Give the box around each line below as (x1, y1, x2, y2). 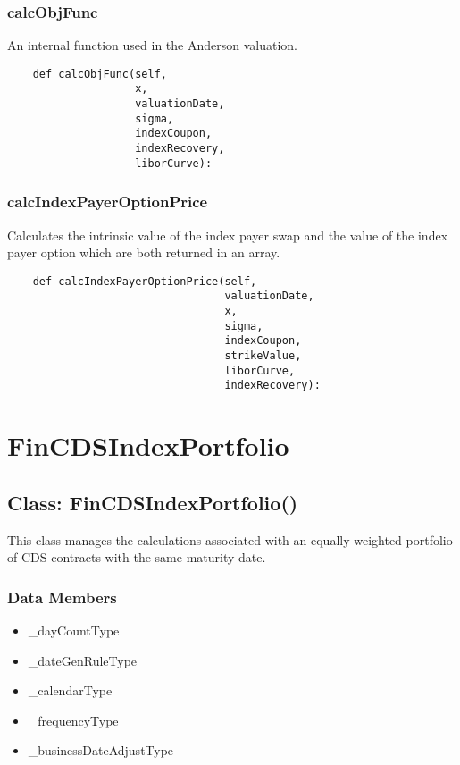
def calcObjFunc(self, (32, 67, 167, 80)
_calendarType (28, 681, 113, 700)
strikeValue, (224, 349, 302, 363)
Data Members (7, 585, 117, 608)
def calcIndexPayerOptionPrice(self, (32, 274, 257, 288)
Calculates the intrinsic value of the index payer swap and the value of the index (7, 225, 448, 244)
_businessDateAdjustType (28, 741, 174, 760)
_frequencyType (28, 710, 119, 729)
